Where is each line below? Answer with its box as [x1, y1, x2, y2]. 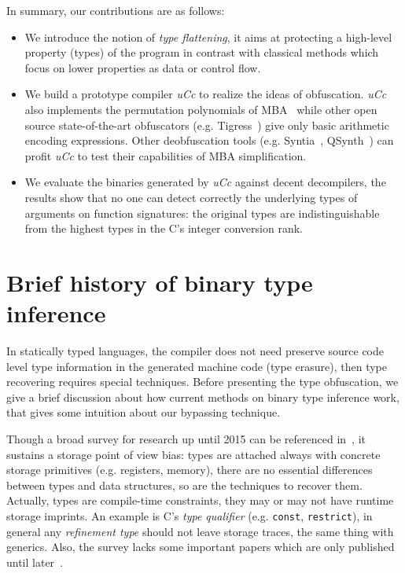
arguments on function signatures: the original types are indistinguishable [24, 204, 380, 221]
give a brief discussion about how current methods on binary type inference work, [6, 388, 399, 405]
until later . [6, 553, 64, 570]
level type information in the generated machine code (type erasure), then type [6, 358, 388, 374]
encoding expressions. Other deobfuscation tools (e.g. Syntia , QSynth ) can [24, 132, 394, 149]
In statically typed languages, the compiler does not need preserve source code [6, 343, 385, 359]
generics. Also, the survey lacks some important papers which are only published [6, 538, 395, 555]
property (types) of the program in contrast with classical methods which [24, 44, 379, 61]
